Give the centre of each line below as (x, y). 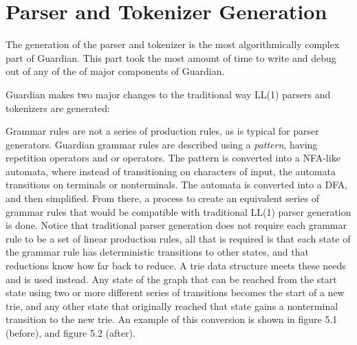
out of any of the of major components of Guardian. (115, 71)
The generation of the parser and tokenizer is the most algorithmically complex (173, 44)
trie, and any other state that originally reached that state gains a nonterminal (172, 305)
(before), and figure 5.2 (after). (71, 333)
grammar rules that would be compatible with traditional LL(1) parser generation (178, 211)
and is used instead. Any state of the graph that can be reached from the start (171, 279)
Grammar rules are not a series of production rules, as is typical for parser (162, 131)
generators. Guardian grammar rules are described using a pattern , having (162, 144)
